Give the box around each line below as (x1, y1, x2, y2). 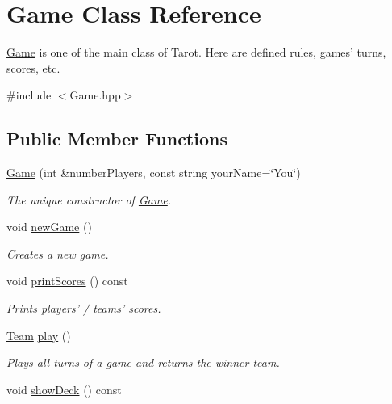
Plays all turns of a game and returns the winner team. (6, 354, 280, 371)
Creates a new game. (6, 245, 109, 262)
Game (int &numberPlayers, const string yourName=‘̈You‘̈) (6, 164, 301, 181)
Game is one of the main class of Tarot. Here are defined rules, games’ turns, (6, 44, 386, 61)
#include (6, 86, 52, 103)
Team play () (6, 326, 71, 343)
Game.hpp (69, 86, 121, 103)
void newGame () (6, 218, 92, 235)
